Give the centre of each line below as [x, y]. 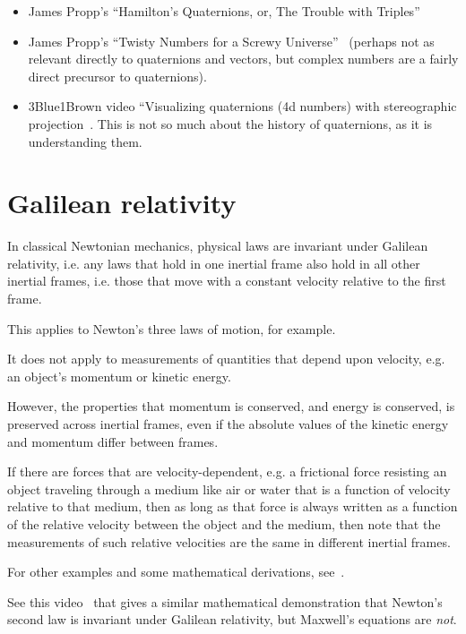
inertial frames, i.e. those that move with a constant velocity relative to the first [227, 281]
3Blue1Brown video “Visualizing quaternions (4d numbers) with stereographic [242, 106]
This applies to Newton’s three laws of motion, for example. [172, 328]
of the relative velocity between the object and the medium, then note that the [224, 524]
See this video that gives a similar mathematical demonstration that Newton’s [225, 601]
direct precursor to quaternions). [117, 76]
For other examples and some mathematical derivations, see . [176, 572]
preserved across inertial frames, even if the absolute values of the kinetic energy [228, 424]
